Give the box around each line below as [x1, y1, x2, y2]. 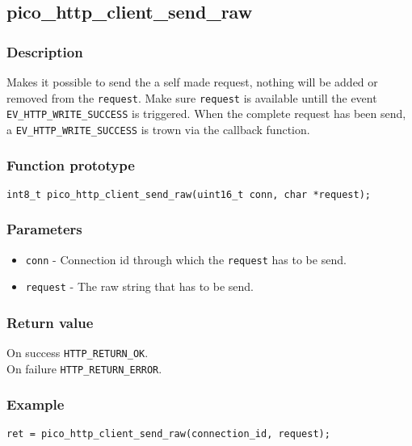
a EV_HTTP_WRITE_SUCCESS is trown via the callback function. [6, 120, 310, 137]
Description [6, 41, 83, 61]
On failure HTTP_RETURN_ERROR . [6, 360, 162, 377]
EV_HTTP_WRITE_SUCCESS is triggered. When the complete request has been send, [6, 105, 406, 122]
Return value [6, 312, 94, 332]
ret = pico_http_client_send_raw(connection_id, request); [6, 427, 330, 440]
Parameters [6, 219, 82, 239]
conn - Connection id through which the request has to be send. [25, 250, 347, 267]
